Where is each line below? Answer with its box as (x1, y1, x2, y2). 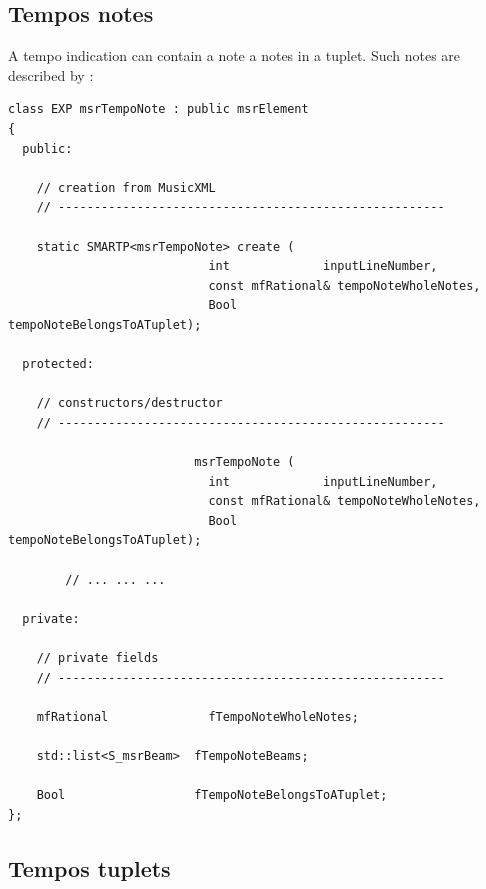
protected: (22, 357, 94, 372)
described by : (8, 64, 94, 85)
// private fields (36, 651, 159, 666)
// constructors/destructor (36, 396, 223, 411)
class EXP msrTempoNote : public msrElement (8, 102, 309, 117)
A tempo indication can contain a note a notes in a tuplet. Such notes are (8, 45, 461, 66)
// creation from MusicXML (36, 180, 216, 195)
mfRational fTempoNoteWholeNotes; (36, 709, 359, 724)
